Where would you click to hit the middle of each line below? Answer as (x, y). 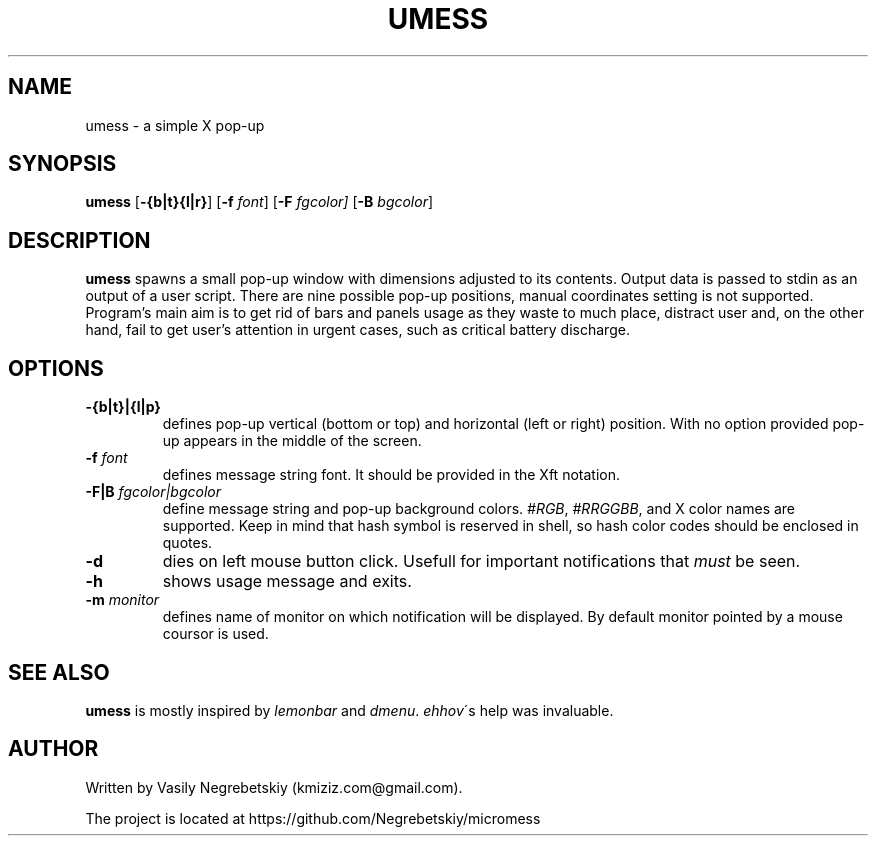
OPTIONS (56, 368)
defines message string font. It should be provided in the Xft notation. (391, 475)
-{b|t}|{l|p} (123, 407)
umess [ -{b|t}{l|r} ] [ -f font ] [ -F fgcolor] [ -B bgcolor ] (259, 202)
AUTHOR (53, 749)
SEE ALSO (59, 672)
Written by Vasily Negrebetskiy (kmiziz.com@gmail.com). (274, 787)
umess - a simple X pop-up (175, 125)
